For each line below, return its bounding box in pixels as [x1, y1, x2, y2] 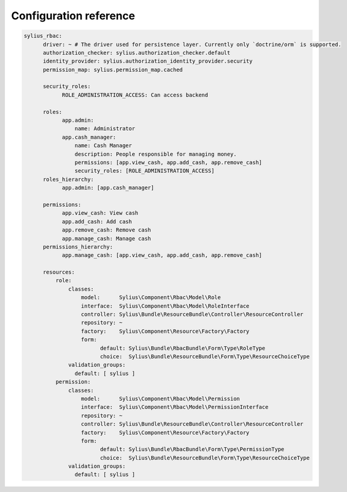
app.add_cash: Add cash [61, 218, 133, 225]
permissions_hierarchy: [43, 243, 113, 250]
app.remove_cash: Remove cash [61, 227, 151, 233]
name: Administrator [74, 125, 136, 132]
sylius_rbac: [23, 33, 63, 39]
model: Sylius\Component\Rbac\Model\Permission [81, 395, 240, 402]
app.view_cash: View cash [61, 210, 139, 216]
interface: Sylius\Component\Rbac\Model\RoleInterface [81, 302, 250, 309]
